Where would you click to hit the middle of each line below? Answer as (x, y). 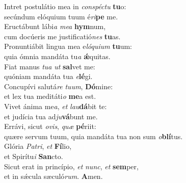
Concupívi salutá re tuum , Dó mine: (59, 86)
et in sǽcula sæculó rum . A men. (54, 176)
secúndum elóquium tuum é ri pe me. (61, 16)
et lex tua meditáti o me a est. (50, 96)
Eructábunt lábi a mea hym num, (55, 26)
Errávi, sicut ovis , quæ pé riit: (50, 126)
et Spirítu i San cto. (34, 156)
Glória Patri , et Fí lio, (38, 146)
